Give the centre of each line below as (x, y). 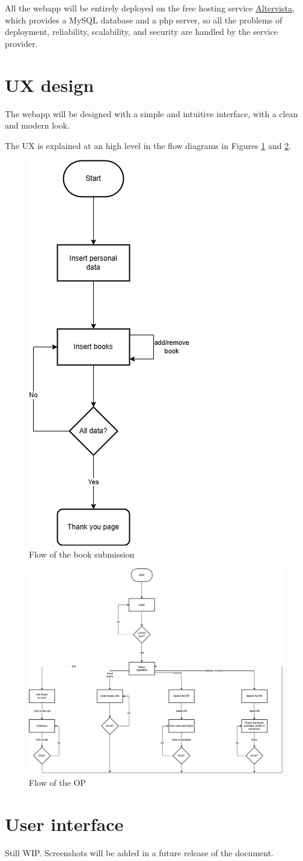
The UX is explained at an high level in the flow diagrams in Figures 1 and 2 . (148, 145)
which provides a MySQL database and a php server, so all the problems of (144, 20)
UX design (50, 84)
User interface (64, 824)
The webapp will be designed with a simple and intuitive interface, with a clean (151, 113)
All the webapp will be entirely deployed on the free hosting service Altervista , (150, 8)
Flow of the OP (57, 783)
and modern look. (37, 125)
